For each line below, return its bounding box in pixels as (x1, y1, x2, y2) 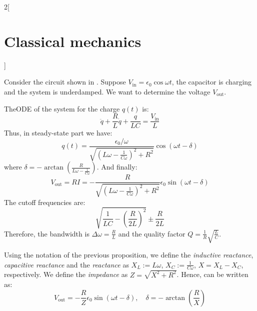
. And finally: (96, 161, 137, 172)
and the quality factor (118, 228, 185, 238)
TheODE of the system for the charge (4, 103, 120, 113)
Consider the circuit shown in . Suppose (4, 76, 126, 87)
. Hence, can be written (176, 269, 248, 279)
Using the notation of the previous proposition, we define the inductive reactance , (4, 249, 253, 260)
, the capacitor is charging (171, 76, 252, 87)
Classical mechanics (4, 30, 141, 51)
